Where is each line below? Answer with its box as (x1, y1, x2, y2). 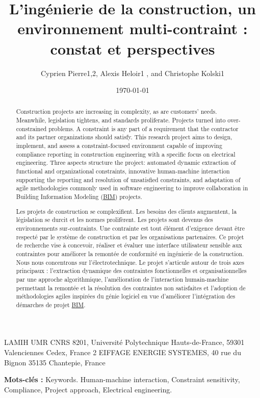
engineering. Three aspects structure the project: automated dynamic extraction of (16, 158, 236, 167)
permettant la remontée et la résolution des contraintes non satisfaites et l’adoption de (16, 283, 246, 292)
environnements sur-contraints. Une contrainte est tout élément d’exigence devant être (16, 223, 245, 232)
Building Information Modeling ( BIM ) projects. (16, 192, 142, 201)
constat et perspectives (50, 38, 215, 59)
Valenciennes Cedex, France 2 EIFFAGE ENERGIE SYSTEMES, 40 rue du (4, 347, 241, 358)
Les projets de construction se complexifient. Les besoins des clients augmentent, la (16, 207, 237, 215)
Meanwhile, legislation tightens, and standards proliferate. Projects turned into (16, 116, 226, 125)
